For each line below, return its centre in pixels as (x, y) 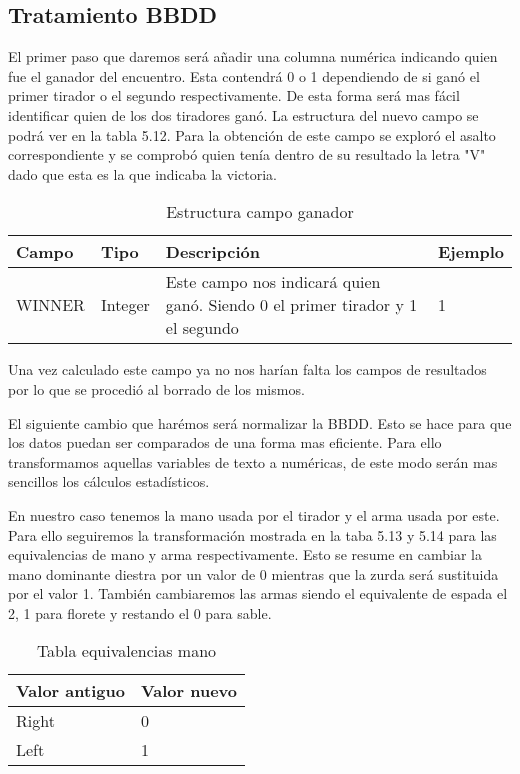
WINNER (50, 305)
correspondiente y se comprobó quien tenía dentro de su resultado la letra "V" (247, 154)
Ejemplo (470, 252)
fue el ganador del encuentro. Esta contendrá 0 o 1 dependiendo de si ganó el (244, 75)
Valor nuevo (188, 691)
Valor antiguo (70, 691)
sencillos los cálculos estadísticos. (109, 481)
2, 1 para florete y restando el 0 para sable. (140, 612)
